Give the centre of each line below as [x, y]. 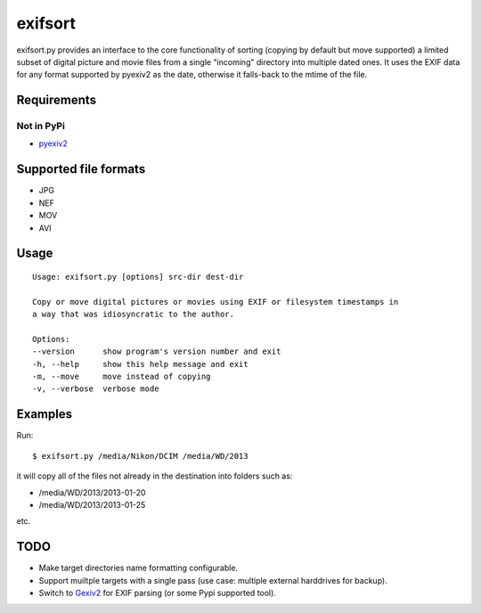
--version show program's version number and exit [157, 351]
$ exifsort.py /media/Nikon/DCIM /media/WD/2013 [140, 456]
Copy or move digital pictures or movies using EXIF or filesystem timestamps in [216, 302]
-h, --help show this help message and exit [140, 364]
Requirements [57, 100]
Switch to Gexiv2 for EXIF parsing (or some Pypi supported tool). [157, 593]
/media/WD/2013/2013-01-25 [92, 504]
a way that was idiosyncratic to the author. [134, 315]
